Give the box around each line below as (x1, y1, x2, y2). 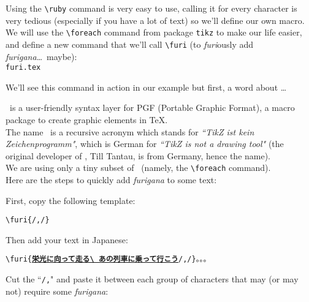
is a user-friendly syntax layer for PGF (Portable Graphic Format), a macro (9, 101, 295, 114)
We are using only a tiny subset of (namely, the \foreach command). (6, 161, 271, 174)
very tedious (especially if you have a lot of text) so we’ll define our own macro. (6, 13, 305, 26)
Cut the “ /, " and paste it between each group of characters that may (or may (6, 273, 299, 285)
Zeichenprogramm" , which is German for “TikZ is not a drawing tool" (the (6, 137, 284, 150)
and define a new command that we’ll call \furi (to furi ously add (6, 37, 254, 50)
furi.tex (6, 63, 41, 72)
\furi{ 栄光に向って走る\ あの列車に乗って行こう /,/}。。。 (6, 255, 211, 264)
